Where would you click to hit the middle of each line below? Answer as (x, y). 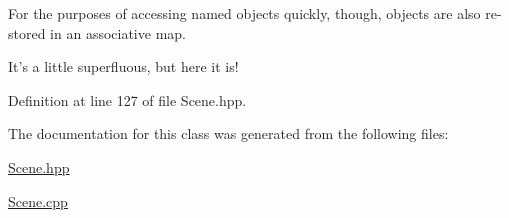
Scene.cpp (38, 200)
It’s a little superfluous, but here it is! (123, 66)
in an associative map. (118, 32)
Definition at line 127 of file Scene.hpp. (127, 99)
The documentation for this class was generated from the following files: (228, 133)
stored (27, 32)
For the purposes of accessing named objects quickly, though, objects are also (244, 13)
